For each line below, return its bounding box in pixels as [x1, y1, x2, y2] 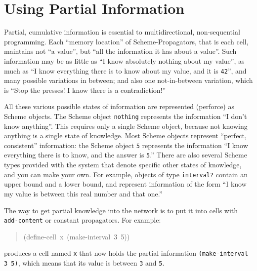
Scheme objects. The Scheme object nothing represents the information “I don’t [4, 111, 247, 121]
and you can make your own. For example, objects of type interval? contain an [4, 169, 248, 179]
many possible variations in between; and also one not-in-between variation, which [4, 75, 253, 85]
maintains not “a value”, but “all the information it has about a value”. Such [4, 46, 237, 56]
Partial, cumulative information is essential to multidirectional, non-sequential [4, 27, 240, 37]
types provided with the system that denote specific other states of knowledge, [4, 159, 242, 170]
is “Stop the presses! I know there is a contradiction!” [4, 84, 166, 95]
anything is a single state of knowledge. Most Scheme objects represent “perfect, [4, 130, 247, 141]
